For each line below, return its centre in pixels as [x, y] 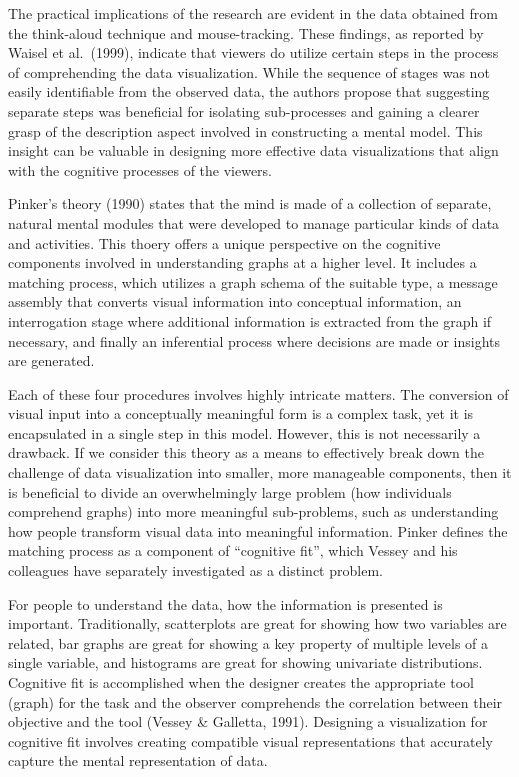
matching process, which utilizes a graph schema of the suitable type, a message [253, 281]
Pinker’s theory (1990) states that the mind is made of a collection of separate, [250, 203]
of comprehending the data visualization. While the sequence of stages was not [249, 71]
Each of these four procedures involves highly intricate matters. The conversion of [258, 393]
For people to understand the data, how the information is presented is [225, 603]
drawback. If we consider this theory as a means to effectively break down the [246, 452]
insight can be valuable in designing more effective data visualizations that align [253, 150]
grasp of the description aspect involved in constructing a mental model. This [245, 130]
